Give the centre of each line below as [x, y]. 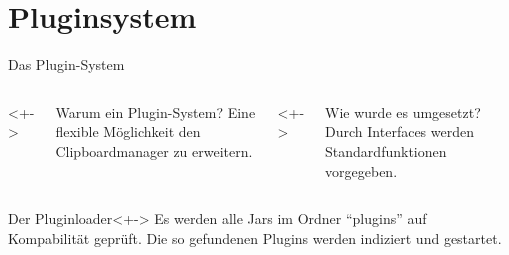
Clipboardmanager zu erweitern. [154, 150]
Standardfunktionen [386, 150]
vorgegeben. [361, 170]
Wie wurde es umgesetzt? [403, 111]
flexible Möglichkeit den [128, 131]
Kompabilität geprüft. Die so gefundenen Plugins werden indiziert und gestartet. [255, 237]
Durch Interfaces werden [399, 131]
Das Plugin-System [66, 64]
